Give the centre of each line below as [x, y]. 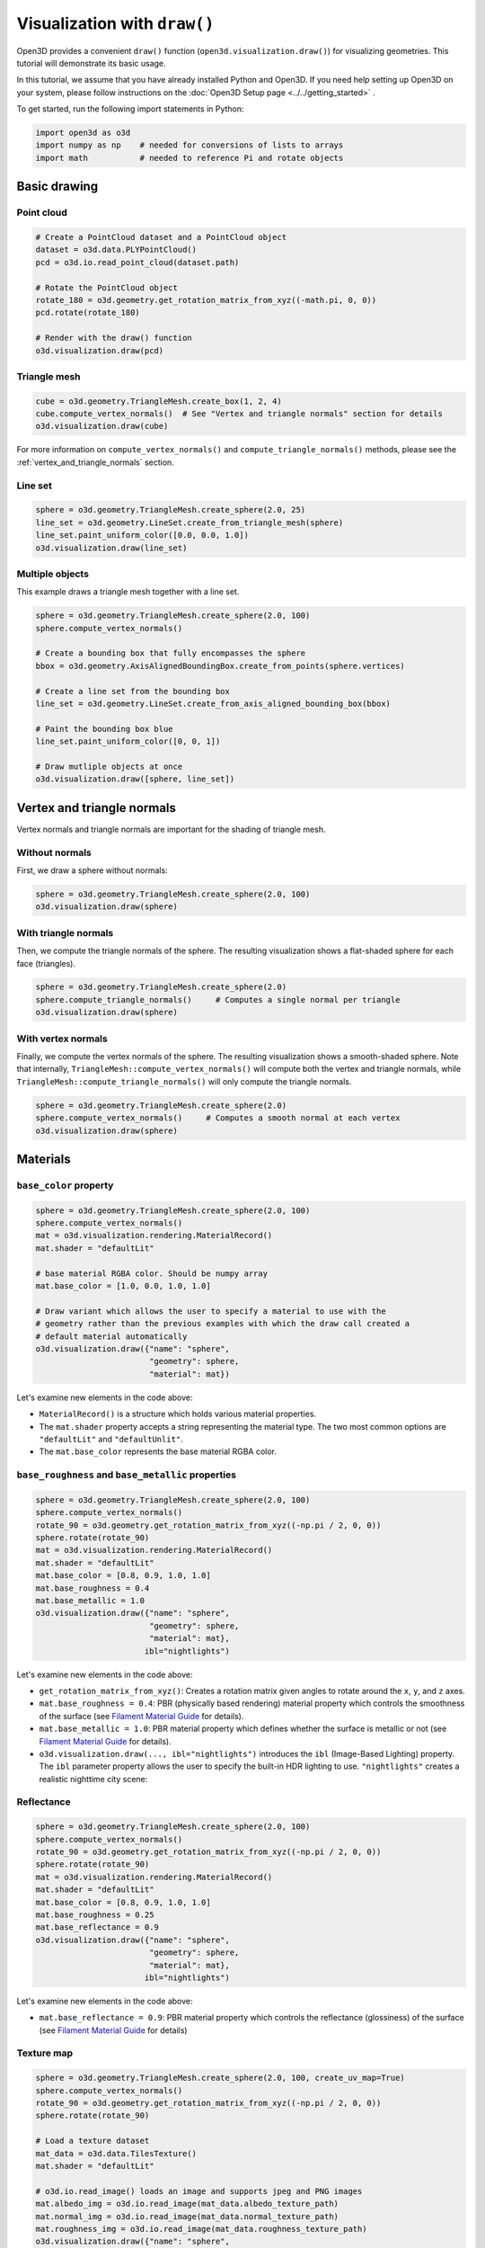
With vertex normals [62, 1039]
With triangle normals [65, 932]
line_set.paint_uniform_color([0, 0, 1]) [128, 741]
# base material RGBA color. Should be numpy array [152, 1273]
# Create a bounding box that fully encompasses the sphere [171, 653]
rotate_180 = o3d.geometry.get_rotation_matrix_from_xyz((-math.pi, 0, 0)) [206, 300]
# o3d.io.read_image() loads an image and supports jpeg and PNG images [199, 2191]
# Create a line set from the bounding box [133, 691]
